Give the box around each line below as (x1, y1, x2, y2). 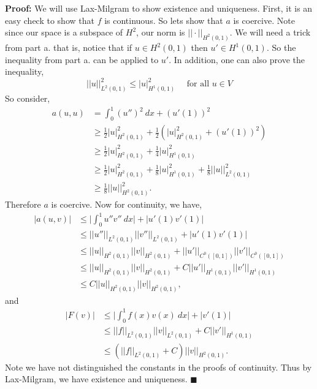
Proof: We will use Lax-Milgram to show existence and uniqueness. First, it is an (5, 2, 313, 14)
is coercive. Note (233, 13, 295, 26)
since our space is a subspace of (5, 26, 123, 39)
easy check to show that (5, 13, 94, 26)
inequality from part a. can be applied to (5, 53, 159, 66)
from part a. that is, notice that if (5, 41, 132, 54)
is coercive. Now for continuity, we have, (51, 198, 202, 211)
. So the (266, 41, 296, 54)
